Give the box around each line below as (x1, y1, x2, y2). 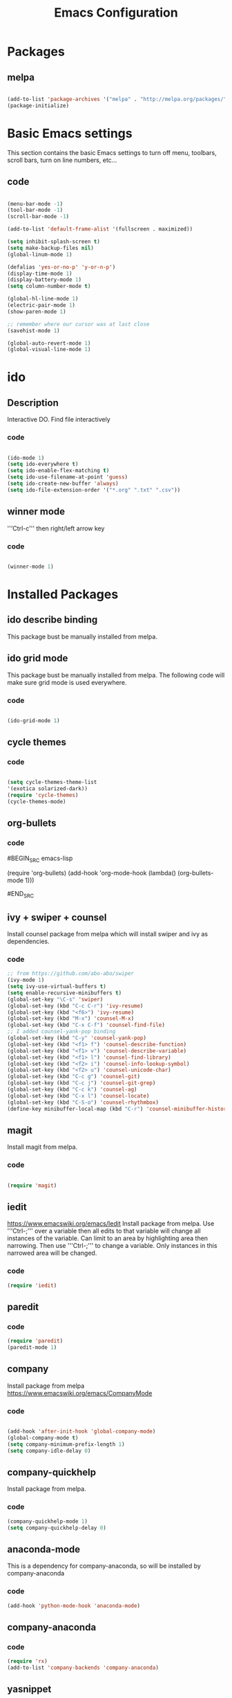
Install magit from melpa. (7, 1143, 78, 1151)
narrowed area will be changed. (7, 1249, 97, 1258)
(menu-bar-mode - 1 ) (7, 200, 64, 207)
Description (7, 397, 59, 409)
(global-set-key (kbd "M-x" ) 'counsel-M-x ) (7, 1015, 135, 1022)
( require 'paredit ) (7, 1338, 64, 1345)
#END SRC (7, 890, 35, 900)
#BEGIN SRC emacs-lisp (7, 854, 73, 864)
